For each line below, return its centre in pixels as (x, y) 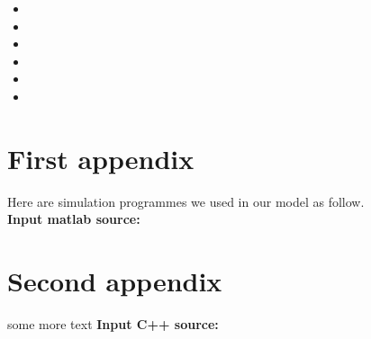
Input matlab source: (74, 219)
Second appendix (115, 281)
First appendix (101, 158)
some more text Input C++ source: (113, 324)
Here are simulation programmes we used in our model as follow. (186, 201)
